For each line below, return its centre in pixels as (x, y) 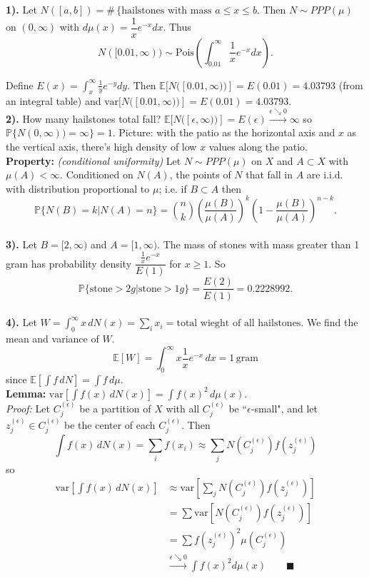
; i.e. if (173, 188)
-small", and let (284, 408)
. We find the (329, 322)
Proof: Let (28, 408)
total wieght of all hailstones (239, 324)
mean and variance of (52, 338)
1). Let (21, 9)
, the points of (200, 174)
